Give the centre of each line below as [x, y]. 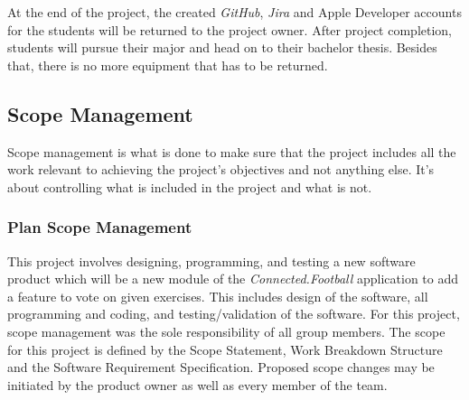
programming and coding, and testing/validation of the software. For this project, [234, 314]
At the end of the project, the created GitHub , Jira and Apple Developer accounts [234, 12]
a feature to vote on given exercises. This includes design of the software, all [218, 296]
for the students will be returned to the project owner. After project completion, [230, 29]
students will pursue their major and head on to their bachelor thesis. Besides [222, 47]
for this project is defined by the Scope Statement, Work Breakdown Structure [225, 349]
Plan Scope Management [100, 227]
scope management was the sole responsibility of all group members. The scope [226, 331]
